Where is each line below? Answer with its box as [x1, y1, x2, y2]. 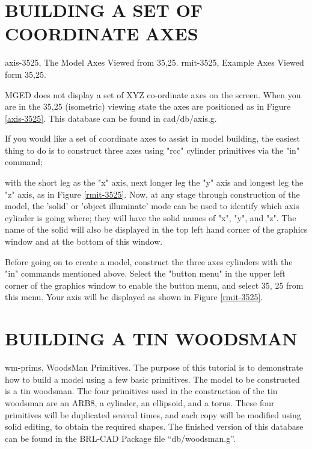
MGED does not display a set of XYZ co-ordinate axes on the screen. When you [5, 88, 301, 101]
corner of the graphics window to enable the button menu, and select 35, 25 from [5, 278, 304, 291]
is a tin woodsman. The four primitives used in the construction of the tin [5, 385, 278, 397]
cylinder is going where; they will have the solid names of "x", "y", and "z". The [5, 211, 296, 224]
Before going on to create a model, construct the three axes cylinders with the [5, 255, 293, 268]
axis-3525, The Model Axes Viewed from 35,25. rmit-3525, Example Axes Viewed [5, 56, 304, 69]
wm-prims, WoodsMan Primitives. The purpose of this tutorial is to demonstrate [5, 361, 304, 374]
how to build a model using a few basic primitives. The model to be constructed [5, 372, 300, 385]
